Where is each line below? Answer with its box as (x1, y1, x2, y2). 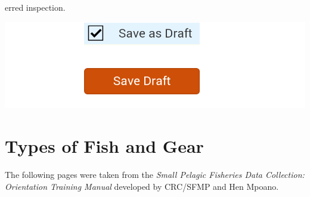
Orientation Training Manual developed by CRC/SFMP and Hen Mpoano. (5, 180, 279, 192)
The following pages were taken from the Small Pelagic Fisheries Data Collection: (5, 168, 305, 181)
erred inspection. (5, 1, 66, 13)
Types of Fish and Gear (5, 134, 204, 158)
